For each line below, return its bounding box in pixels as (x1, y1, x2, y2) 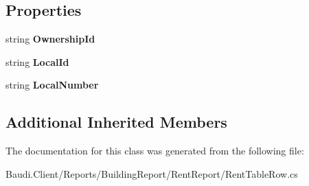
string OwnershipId (5, 32, 95, 46)
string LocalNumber (5, 78, 99, 92)
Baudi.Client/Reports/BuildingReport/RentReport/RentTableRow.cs (5, 166, 298, 181)
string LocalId (5, 54, 69, 69)
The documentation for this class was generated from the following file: (5, 143, 304, 158)
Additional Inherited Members (5, 111, 227, 132)
